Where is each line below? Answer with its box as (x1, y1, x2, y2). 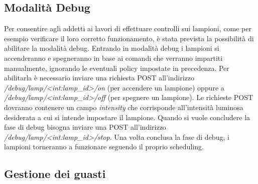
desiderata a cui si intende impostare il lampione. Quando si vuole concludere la (4, 112, 250, 122)
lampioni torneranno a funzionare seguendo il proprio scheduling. (4, 141, 204, 152)
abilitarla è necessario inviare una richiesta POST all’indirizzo (4, 72, 195, 83)
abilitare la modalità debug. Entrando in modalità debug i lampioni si (4, 43, 219, 53)
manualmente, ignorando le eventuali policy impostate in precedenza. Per (4, 62, 229, 73)
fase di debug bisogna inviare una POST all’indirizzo (4, 122, 166, 132)
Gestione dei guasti (4, 166, 106, 181)
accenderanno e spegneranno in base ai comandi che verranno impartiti (4, 52, 223, 63)
